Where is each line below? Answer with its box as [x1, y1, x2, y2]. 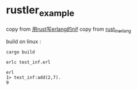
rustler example [6, 3, 75, 19]
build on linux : [6, 38, 41, 45]
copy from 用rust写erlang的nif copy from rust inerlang [6, 26, 131, 34]
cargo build [6, 49, 35, 55]
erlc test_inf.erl [6, 59, 51, 66]
